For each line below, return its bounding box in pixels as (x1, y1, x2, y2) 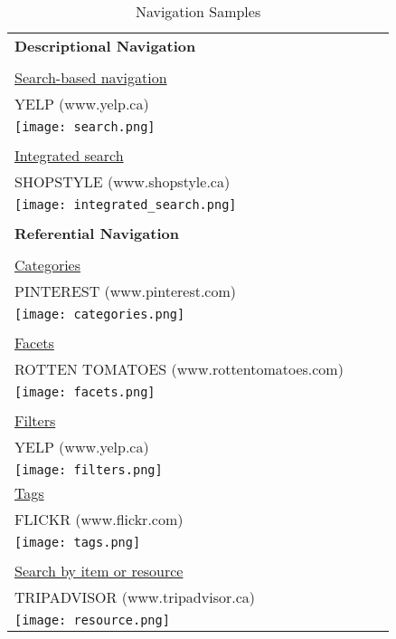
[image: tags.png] (14, 535, 141, 549)
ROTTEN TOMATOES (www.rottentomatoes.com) (14, 358, 344, 379)
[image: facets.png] (14, 385, 156, 399)
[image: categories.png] (14, 307, 185, 321)
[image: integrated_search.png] (14, 197, 237, 212)
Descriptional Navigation (14, 35, 196, 56)
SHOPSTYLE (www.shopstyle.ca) (14, 171, 231, 192)
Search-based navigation (14, 67, 167, 88)
